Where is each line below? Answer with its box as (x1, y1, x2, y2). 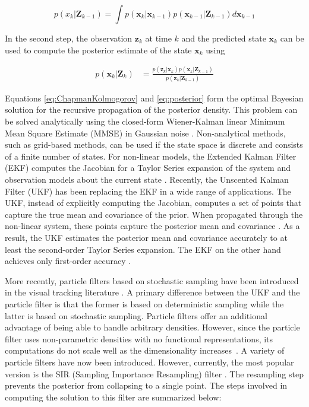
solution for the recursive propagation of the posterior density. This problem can (5, 103, 298, 116)
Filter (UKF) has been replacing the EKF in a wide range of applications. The (5, 185, 291, 197)
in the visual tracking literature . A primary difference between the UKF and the (5, 286, 300, 298)
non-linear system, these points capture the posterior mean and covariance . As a (5, 220, 300, 232)
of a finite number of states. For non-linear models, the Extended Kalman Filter (5, 150, 297, 162)
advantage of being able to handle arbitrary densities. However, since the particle (5, 321, 300, 333)
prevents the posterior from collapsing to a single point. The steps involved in (5, 379, 288, 392)
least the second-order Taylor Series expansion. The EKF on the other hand (5, 243, 281, 255)
